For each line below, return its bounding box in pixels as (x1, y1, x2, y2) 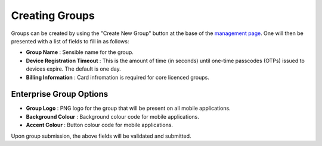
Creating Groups (11, 9, 95, 22)
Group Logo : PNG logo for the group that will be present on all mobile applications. (26, 104, 231, 112)
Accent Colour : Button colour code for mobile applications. (26, 122, 173, 129)
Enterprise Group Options (11, 89, 109, 99)
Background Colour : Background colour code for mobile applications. (26, 113, 199, 120)
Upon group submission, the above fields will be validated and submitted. (11, 132, 191, 139)
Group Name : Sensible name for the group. (26, 49, 134, 56)
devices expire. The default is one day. (26, 65, 122, 72)
